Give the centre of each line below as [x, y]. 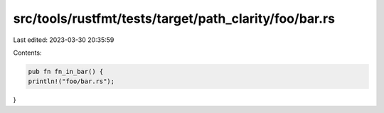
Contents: [27, 53]
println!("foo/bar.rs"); [71, 81]
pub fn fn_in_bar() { [66, 71]
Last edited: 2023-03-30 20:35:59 [64, 40]
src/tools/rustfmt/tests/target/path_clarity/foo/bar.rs [174, 18]
